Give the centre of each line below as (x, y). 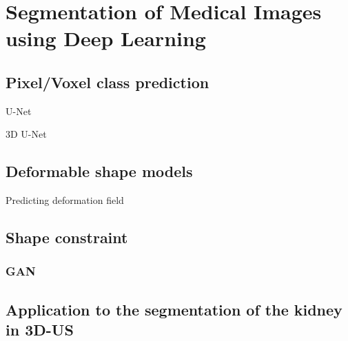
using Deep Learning (106, 38)
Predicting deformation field (65, 200)
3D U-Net (26, 134)
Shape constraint (67, 237)
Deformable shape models (99, 171)
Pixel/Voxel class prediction (108, 82)
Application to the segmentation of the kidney (174, 309)
